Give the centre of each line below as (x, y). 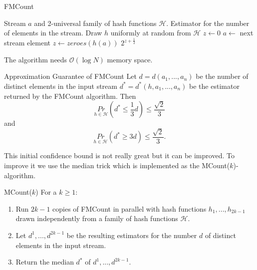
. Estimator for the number (208, 23)
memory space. (130, 59)
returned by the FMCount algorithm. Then (70, 96)
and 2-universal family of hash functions (95, 23)
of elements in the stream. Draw (53, 33)
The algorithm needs (36, 59)
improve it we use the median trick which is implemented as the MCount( (117, 165)
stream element (27, 43)
